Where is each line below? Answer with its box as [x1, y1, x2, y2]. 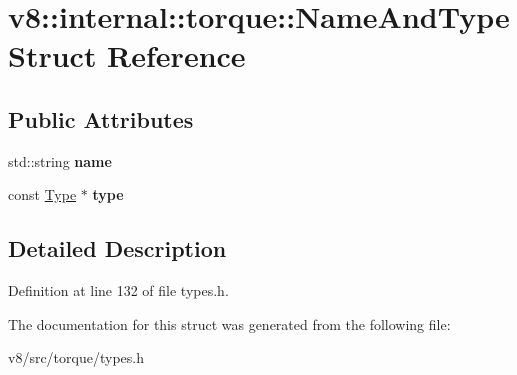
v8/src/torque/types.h [8, 347, 144, 368]
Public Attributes [8, 103, 194, 134]
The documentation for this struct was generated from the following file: [8, 313, 451, 334]
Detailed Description [8, 233, 227, 264]
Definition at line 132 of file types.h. [8, 280, 229, 301]
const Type [8, 184, 77, 205]
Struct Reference [8, 35, 246, 76]
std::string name [8, 150, 112, 171]
